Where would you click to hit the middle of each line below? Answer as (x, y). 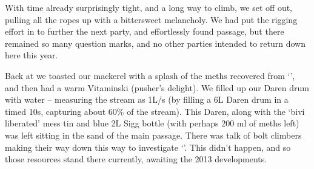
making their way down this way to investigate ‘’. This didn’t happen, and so (148, 147)
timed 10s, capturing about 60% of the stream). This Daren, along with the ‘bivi (155, 111)
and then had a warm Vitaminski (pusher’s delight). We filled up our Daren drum (157, 87)
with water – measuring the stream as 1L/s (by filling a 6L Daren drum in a (147, 99)
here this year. (32, 55)
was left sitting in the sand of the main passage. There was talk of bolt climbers (153, 135)
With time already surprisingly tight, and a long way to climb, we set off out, (149, 7)
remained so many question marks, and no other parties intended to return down (155, 43)
